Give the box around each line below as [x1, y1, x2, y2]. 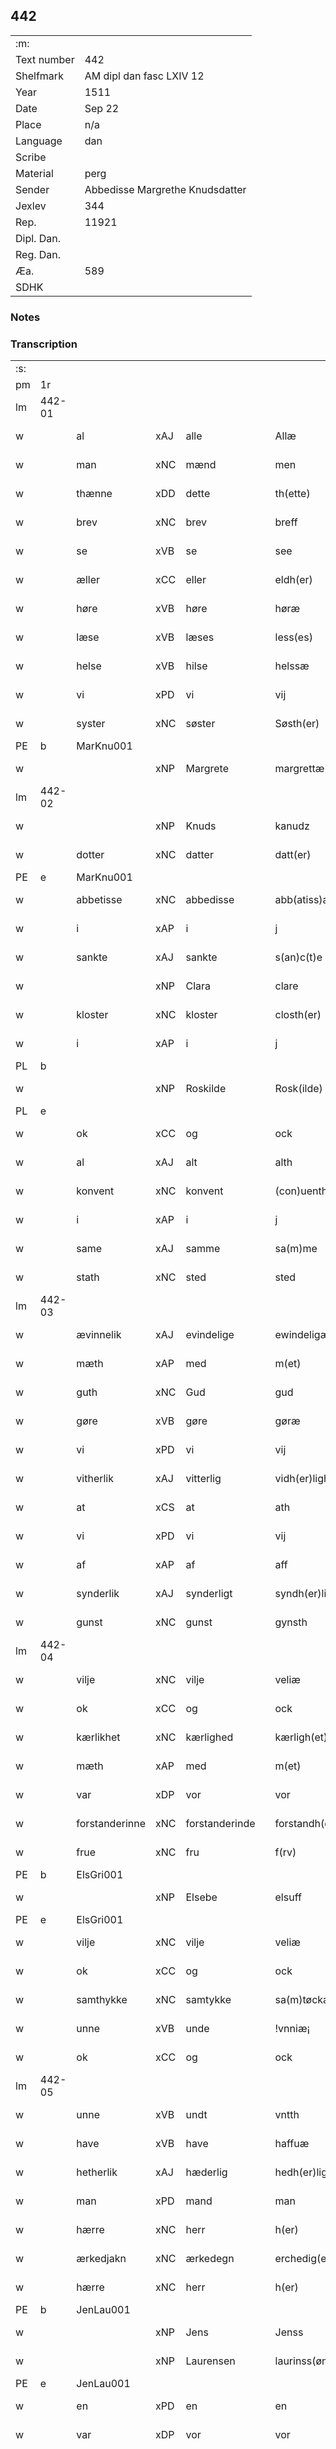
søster [185, 717, 216, 731]
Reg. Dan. [15, 247, 62, 261]
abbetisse [76, 893, 123, 907]
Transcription [10, 337, 78, 351]
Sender [15, 182, 50, 196]
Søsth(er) [274, 717, 320, 731]
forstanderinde [185, 1817, 256, 1831]
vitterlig [185, 1472, 222, 1486]
